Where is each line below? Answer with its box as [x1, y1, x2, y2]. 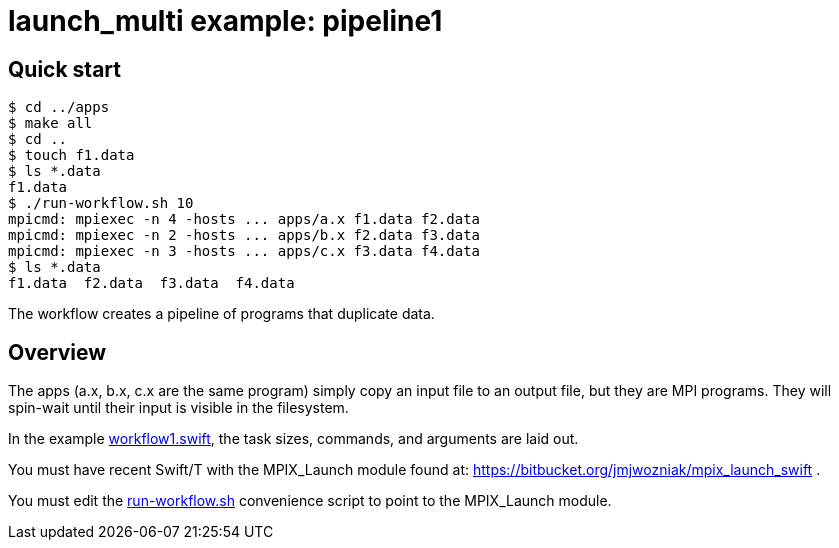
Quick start [8, 56, 121, 82]
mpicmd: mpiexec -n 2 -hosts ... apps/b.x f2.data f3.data [8, 227, 481, 244]
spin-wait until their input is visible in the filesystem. [8, 399, 349, 417]
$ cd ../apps [8, 99, 110, 116]
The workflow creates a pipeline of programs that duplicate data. [8, 305, 435, 323]
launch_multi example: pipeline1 [8, 4, 443, 38]
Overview [8, 339, 107, 365]
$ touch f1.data [8, 147, 135, 164]
